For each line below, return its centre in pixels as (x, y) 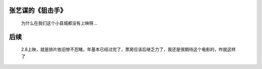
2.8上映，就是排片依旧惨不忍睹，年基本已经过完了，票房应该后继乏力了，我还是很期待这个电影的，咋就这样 (128, 49)
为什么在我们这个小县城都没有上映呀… (59, 23)
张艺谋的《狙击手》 (38, 10)
